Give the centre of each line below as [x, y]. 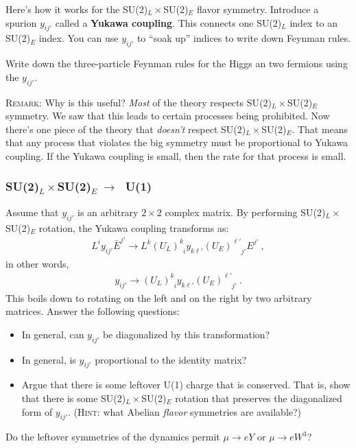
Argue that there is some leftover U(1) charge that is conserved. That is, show [186, 385]
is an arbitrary [108, 212]
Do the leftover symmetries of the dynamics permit [113, 437]
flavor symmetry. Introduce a [258, 9]
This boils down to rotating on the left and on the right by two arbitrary [159, 297]
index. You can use [79, 38]
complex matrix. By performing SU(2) [245, 212]
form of [37, 411]
